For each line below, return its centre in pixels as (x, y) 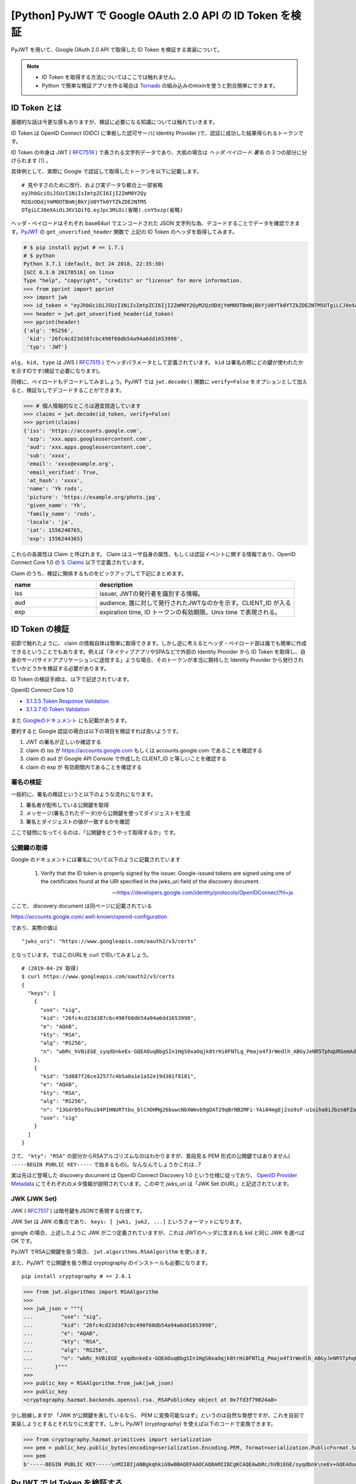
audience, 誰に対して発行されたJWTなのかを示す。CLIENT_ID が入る (195, 603)
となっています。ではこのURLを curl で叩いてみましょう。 (81, 955)
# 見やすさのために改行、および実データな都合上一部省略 (92, 185)
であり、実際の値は (34, 927)
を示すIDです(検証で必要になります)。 (57, 370)
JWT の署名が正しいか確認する (63, 742)
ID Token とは (36, 108)
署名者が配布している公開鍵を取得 (67, 805)
